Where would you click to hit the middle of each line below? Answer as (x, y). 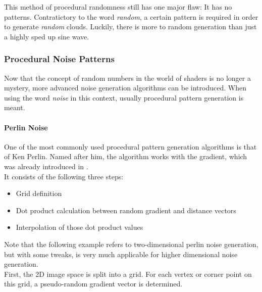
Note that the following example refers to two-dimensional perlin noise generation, (131, 244)
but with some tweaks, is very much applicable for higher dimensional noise (121, 254)
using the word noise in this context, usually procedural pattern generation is (124, 97)
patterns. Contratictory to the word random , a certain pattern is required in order (131, 16)
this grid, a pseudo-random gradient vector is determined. (93, 284)
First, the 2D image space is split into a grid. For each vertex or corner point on (128, 274)
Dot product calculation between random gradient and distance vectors (126, 210)
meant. (15, 107)
